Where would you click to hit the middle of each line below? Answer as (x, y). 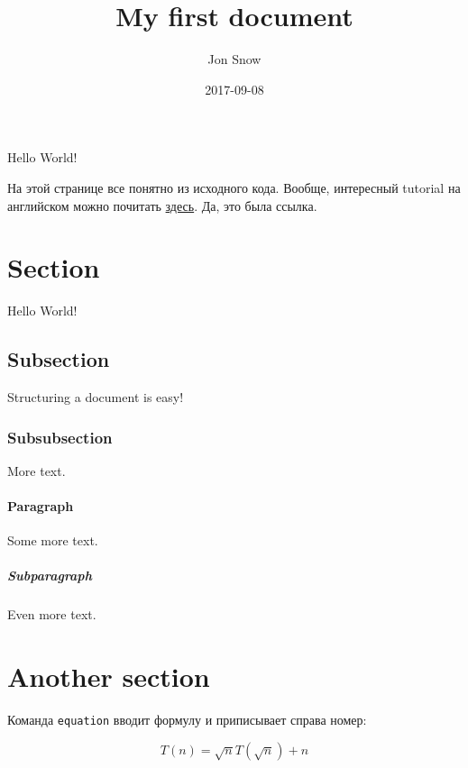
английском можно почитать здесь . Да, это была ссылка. (162, 205)
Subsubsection (60, 437)
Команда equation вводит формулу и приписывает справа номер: (187, 720)
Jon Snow (234, 59)
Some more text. (53, 540)
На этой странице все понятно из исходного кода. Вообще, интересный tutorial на (234, 187)
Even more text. (52, 614)
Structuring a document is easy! (96, 397)
